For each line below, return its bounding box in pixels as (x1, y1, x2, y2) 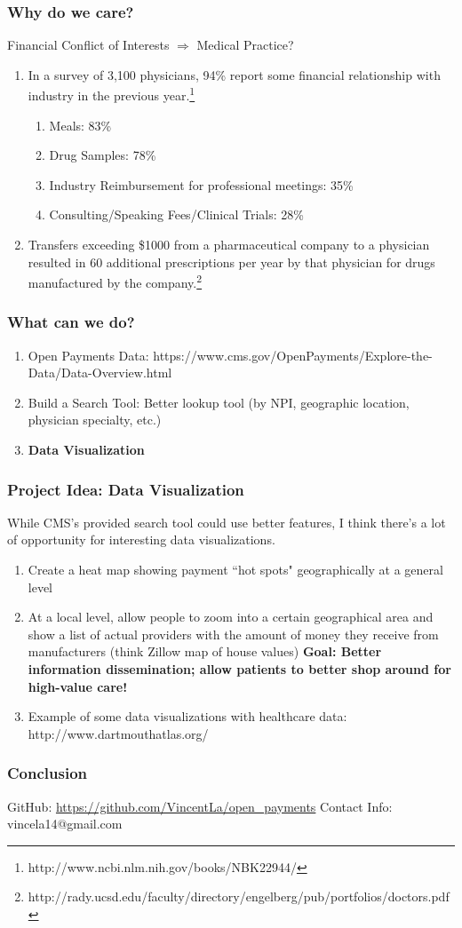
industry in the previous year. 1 (28, 83, 195, 105)
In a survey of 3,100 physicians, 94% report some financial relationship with (28, 65, 441, 83)
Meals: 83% (49, 115, 112, 134)
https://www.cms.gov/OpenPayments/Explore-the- (153, 345, 433, 364)
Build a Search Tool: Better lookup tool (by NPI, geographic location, (28, 393, 410, 411)
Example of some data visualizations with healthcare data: (28, 707, 347, 726)
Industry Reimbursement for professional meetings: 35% (49, 175, 354, 194)
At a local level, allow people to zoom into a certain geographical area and (28, 607, 434, 626)
